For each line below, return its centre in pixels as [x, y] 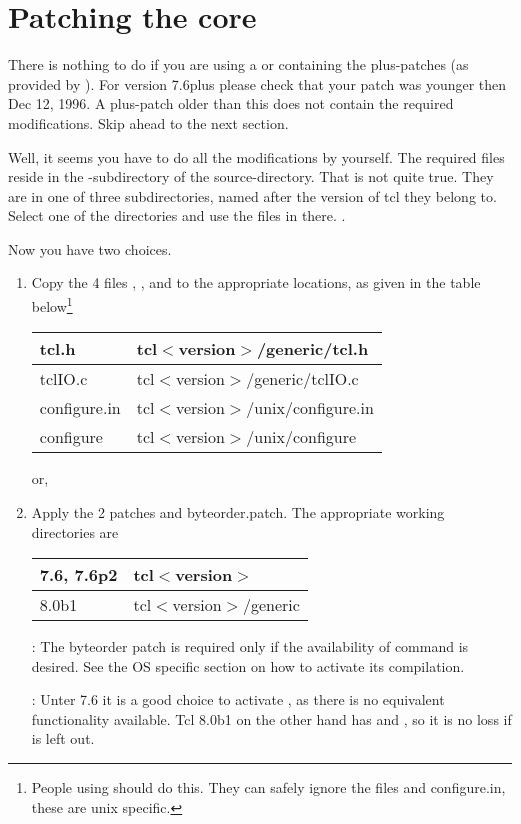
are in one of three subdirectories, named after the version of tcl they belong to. [252, 195]
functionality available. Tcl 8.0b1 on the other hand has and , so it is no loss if [271, 718]
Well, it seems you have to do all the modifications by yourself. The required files [256, 156]
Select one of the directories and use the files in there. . [177, 215]
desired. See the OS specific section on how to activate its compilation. [248, 665]
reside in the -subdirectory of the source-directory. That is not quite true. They [251, 176]
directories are [75, 531]
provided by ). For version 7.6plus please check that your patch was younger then [257, 83]
